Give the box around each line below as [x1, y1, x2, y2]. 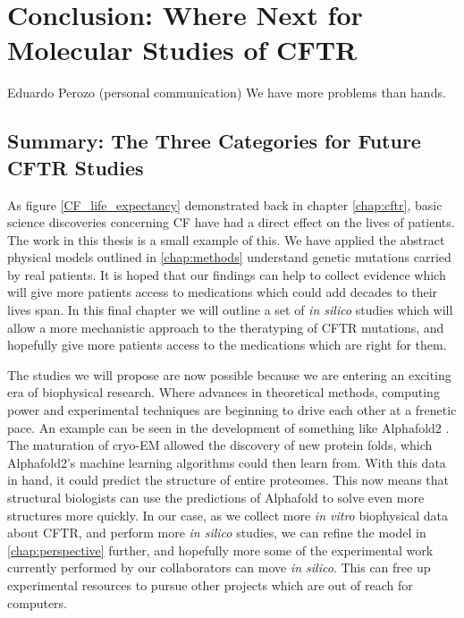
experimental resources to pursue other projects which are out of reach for [7, 575, 413, 594]
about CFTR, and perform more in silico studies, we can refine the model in [7, 523, 426, 542]
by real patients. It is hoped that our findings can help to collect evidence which [7, 265, 446, 284]
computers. [7, 593, 68, 612]
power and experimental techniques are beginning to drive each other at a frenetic [7, 401, 457, 419]
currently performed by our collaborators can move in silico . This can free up [7, 558, 431, 577]
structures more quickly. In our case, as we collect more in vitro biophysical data [7, 505, 449, 524]
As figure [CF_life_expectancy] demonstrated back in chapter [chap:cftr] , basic [7, 195, 443, 214]
